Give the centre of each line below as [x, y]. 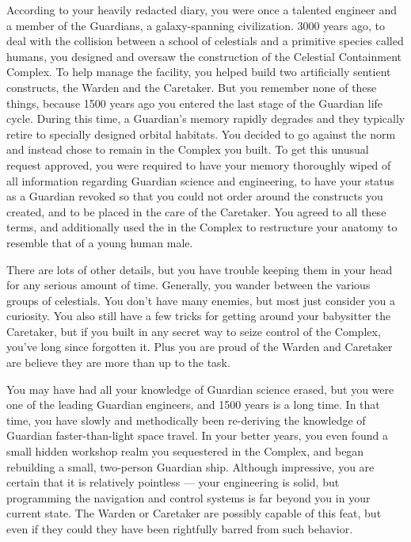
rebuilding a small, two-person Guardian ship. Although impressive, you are [190, 466]
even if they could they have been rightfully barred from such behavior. [180, 529]
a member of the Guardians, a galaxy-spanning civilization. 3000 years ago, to [196, 25]
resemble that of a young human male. [100, 242]
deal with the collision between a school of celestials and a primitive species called [205, 41]
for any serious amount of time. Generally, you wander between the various [188, 285]
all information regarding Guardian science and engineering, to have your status [200, 180]
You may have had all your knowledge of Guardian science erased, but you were [200, 389]
